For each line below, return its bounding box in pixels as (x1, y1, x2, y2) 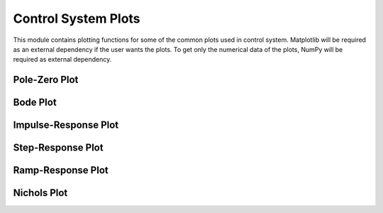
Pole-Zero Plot (13, 74, 79, 86)
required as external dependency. (13, 55, 112, 64)
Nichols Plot (13, 187, 68, 199)
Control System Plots (13, 11, 141, 26)
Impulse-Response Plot (13, 119, 119, 131)
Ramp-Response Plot (13, 164, 109, 177)
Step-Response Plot (13, 142, 104, 154)
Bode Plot (13, 97, 57, 109)
